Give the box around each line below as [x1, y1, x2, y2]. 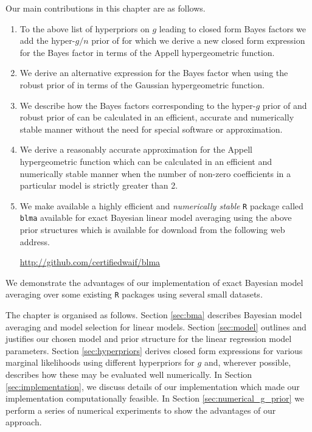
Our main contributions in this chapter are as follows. [5, 2, 206, 14]
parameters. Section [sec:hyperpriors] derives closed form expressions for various [5, 344, 303, 357]
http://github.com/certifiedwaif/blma [19, 256, 161, 268]
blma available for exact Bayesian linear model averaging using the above [19, 211, 292, 224]
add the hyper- [19, 34, 75, 47]
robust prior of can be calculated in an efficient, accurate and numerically [19, 111, 294, 124]
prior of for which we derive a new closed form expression [91, 34, 305, 47]
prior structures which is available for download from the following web [19, 223, 285, 236]
